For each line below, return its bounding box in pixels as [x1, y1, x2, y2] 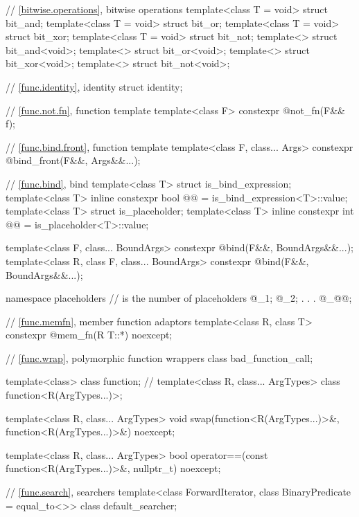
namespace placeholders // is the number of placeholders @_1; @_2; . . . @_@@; [6, 291, 352, 305]
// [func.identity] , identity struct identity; [6, 79, 183, 93]
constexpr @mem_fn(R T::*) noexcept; [6, 327, 173, 342]
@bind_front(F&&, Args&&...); [6, 153, 141, 167]
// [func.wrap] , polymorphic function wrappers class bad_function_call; [6, 350, 313, 365]
